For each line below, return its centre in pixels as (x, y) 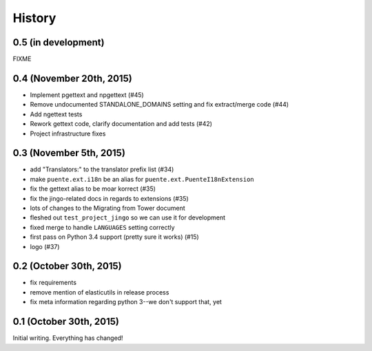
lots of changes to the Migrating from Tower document (107, 208)
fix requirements (53, 283)
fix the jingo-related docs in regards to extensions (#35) (109, 198)
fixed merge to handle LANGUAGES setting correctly (102, 227)
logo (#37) (45, 246)
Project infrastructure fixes (68, 134)
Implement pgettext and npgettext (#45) (87, 95)
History (34, 18)
